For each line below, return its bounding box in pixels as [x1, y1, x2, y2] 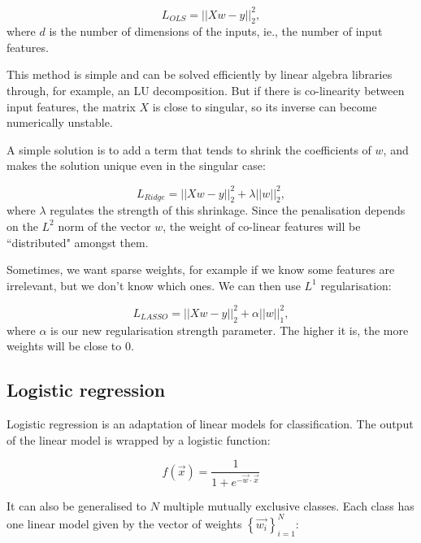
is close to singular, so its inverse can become [152, 98, 377, 115]
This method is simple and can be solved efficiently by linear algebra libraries [7, 66, 393, 83]
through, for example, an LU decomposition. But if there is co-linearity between [7, 82, 405, 99]
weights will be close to [7, 337, 122, 354]
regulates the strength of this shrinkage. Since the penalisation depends [50, 202, 406, 219]
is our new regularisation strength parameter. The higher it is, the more [50, 321, 409, 338]
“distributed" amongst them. [7, 233, 149, 250]
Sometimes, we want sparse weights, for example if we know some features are [7, 261, 395, 278]
